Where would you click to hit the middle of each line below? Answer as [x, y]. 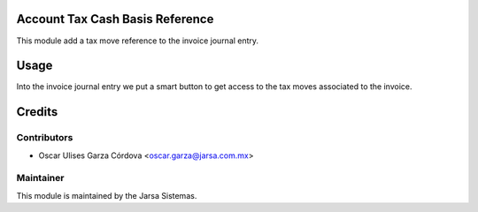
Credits [37, 112]
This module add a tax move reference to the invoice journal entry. [138, 41]
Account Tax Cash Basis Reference [115, 19]
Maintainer [40, 178]
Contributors [45, 138]
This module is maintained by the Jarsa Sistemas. [107, 195]
